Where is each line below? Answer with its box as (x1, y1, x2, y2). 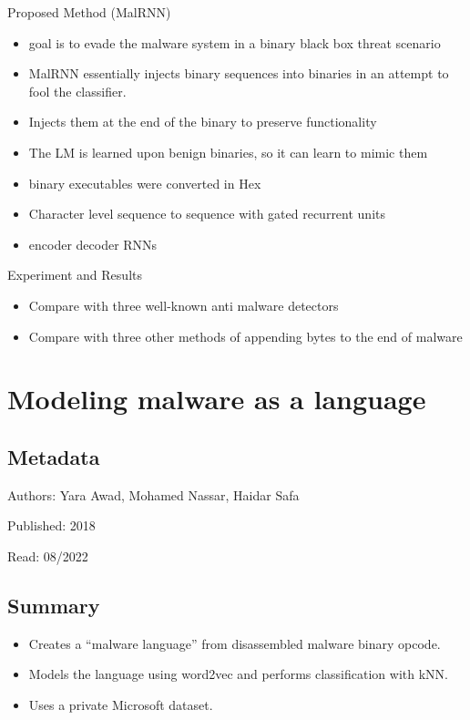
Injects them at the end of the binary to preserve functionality (28, 112, 377, 131)
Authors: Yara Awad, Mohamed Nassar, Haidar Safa (7, 485, 300, 504)
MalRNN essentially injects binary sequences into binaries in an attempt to (28, 64, 449, 83)
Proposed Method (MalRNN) (7, 3, 171, 21)
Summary (7, 591, 100, 619)
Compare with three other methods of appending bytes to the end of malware (28, 326, 463, 345)
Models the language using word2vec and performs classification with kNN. (28, 664, 448, 684)
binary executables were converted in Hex (28, 173, 261, 192)
